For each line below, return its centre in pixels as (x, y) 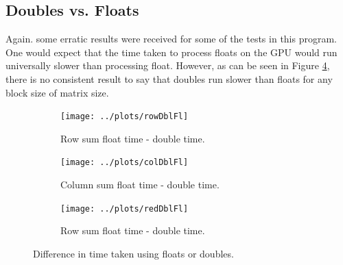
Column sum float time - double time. (140, 185)
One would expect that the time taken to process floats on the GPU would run (171, 52)
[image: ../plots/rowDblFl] (125, 117)
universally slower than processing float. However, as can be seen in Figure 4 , (168, 65)
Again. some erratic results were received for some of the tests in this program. (171, 39)
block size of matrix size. (57, 92)
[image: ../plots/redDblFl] (125, 209)
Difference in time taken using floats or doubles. (133, 253)
